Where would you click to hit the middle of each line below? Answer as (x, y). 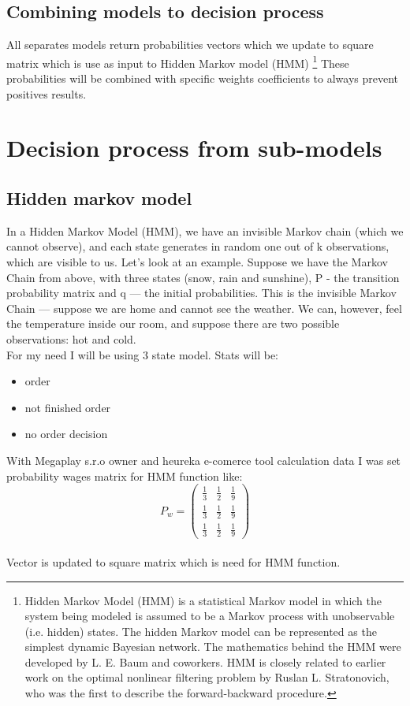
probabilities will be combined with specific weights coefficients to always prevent (203, 78)
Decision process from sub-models (194, 148)
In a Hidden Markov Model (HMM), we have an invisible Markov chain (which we (205, 230)
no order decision (66, 434)
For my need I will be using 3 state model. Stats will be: (143, 354)
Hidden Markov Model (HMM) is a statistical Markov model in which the (203, 600)
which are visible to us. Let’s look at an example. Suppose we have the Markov (197, 262)
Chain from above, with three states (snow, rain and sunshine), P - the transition (203, 277)
